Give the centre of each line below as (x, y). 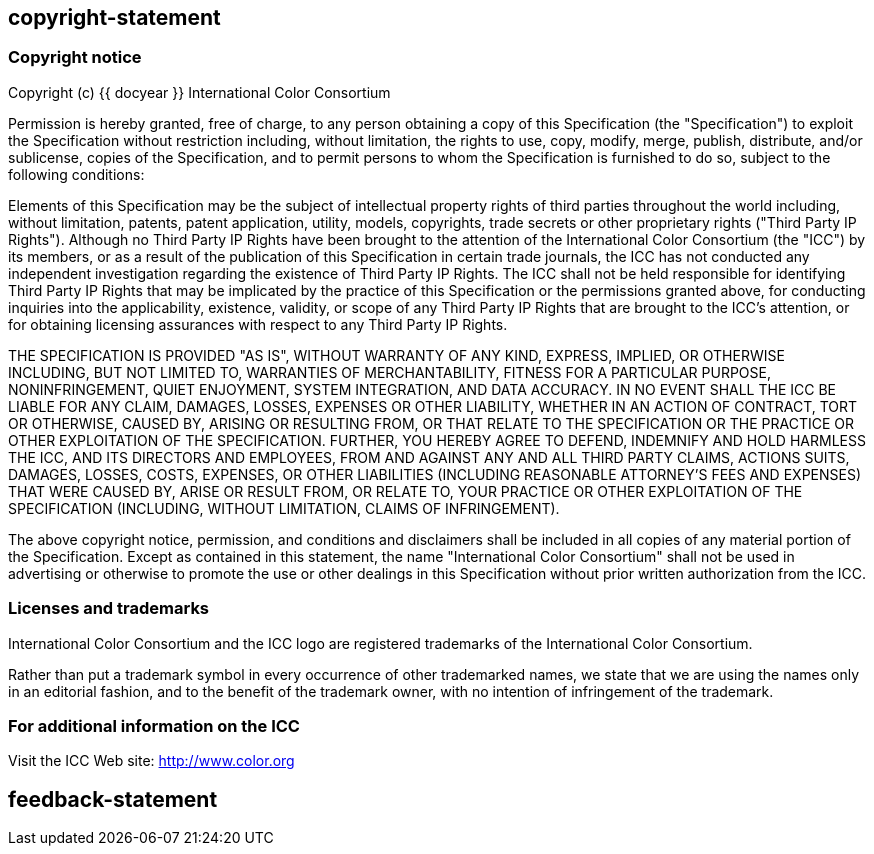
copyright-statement (114, 17)
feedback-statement (113, 799)
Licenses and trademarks (109, 608)
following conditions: (76, 174)
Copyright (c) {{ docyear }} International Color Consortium (199, 92)
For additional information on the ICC (154, 725)
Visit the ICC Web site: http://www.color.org (151, 761)
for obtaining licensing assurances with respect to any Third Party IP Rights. (258, 324)
